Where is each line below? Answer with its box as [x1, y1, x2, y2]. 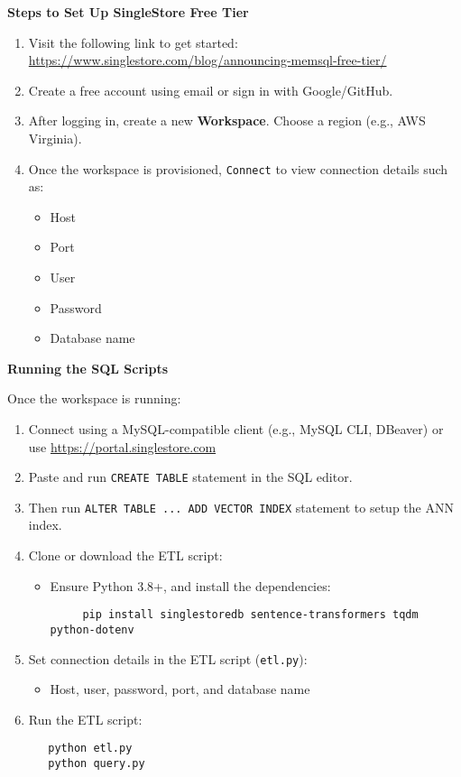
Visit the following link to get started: [28, 32, 238, 51]
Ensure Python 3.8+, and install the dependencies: [50, 576, 331, 595]
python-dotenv [50, 623, 134, 636]
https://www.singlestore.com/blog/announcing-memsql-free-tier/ [28, 51, 387, 69]
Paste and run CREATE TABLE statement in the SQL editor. [28, 467, 353, 486]
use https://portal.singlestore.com [28, 437, 217, 456]
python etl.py [48, 742, 133, 755]
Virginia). [28, 128, 82, 147]
